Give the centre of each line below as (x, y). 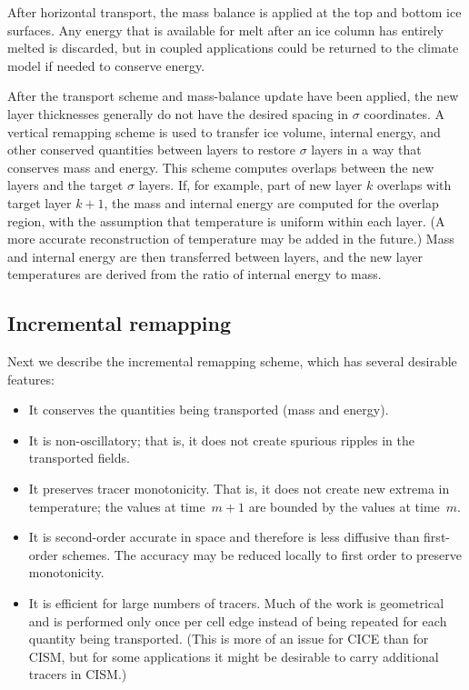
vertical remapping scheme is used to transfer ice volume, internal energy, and (224, 131)
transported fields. (79, 458)
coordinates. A (404, 113)
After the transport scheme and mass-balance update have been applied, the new (233, 96)
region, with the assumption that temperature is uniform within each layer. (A (226, 220)
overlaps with (414, 185)
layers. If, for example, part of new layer (250, 185)
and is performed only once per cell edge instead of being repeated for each (238, 620)
